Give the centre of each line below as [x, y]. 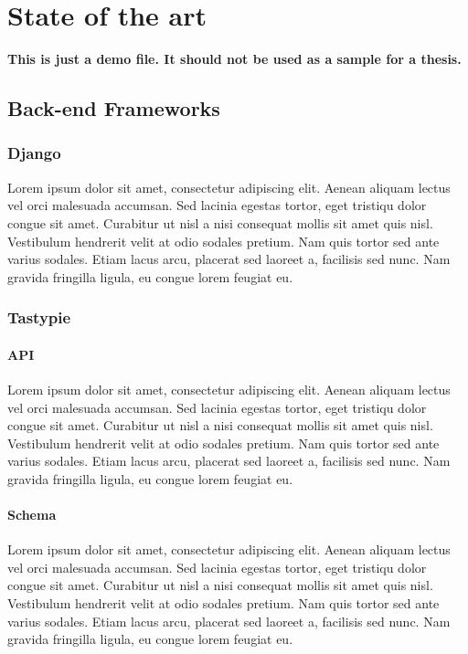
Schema [32, 515]
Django [34, 153]
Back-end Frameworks [114, 108]
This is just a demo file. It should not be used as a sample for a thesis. [234, 59]
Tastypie [39, 317]
